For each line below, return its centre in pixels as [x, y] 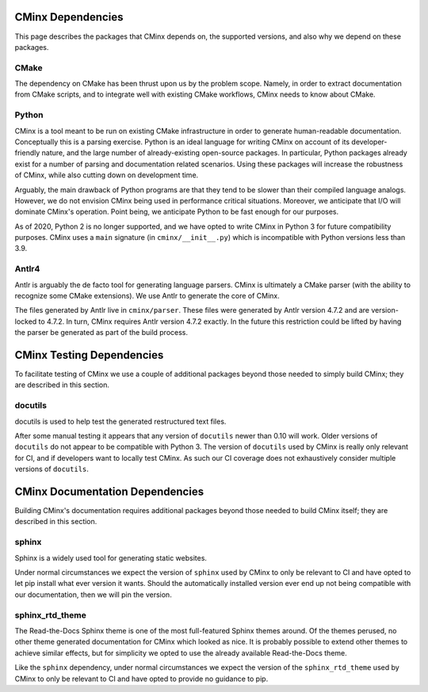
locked [26, 321]
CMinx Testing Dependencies [89, 355]
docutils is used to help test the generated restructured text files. [120, 421]
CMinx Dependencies [69, 17]
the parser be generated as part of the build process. [101, 333]
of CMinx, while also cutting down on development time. [107, 175]
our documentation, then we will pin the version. [93, 595]
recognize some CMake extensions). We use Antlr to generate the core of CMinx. [147, 296]
